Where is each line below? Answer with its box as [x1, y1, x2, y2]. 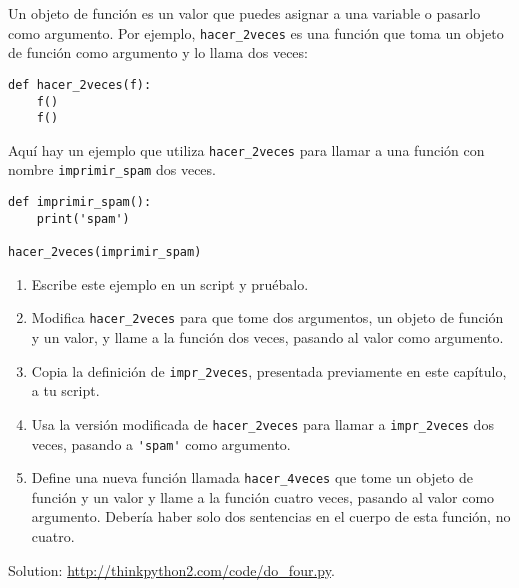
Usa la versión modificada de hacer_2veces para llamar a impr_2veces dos [31, 413, 494, 434]
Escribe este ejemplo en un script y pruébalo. [31, 273, 309, 294]
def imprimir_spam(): [8, 195, 152, 210]
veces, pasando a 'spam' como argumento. [31, 433, 291, 454]
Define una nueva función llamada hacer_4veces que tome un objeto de [31, 467, 473, 488]
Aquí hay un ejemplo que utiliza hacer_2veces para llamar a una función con [8, 139, 485, 160]
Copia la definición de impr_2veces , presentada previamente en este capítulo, [31, 360, 507, 381]
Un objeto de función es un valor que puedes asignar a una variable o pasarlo [8, 3, 481, 23]
